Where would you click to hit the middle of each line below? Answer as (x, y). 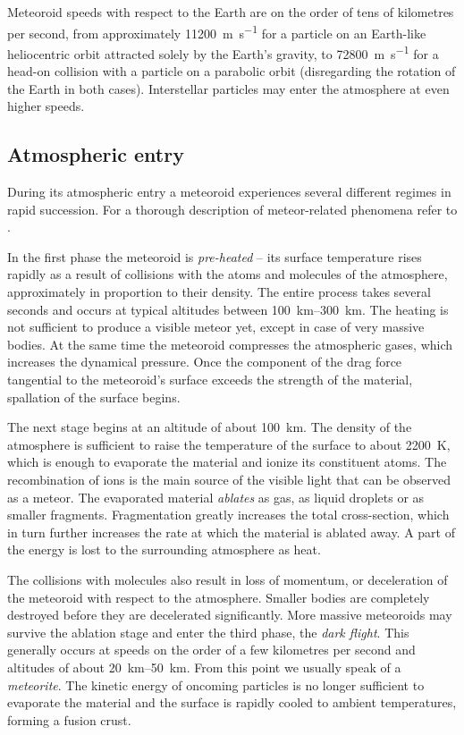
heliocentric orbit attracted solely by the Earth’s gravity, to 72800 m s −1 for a (223, 52)
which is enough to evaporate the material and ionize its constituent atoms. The (227, 462)
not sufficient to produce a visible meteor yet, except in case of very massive (216, 327)
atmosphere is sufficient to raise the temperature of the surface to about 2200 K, (229, 444)
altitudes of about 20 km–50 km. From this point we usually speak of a (204, 667)
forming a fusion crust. (69, 719)
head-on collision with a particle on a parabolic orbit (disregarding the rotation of (232, 71)
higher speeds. (46, 106)
